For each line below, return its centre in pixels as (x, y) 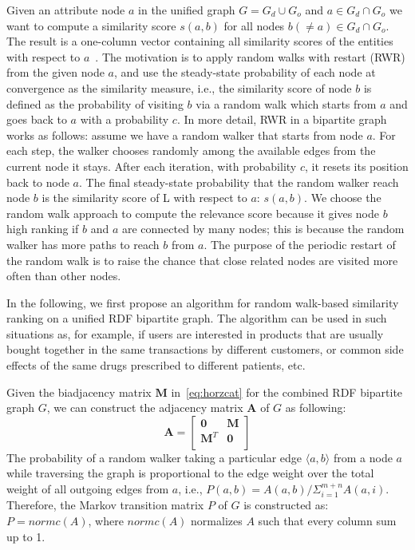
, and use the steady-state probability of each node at (245, 72)
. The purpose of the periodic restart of (300, 244)
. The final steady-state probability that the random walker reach (239, 182)
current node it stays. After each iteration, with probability (152, 166)
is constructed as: (286, 505)
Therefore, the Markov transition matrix (105, 505)
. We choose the (343, 198)
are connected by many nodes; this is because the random (263, 229)
